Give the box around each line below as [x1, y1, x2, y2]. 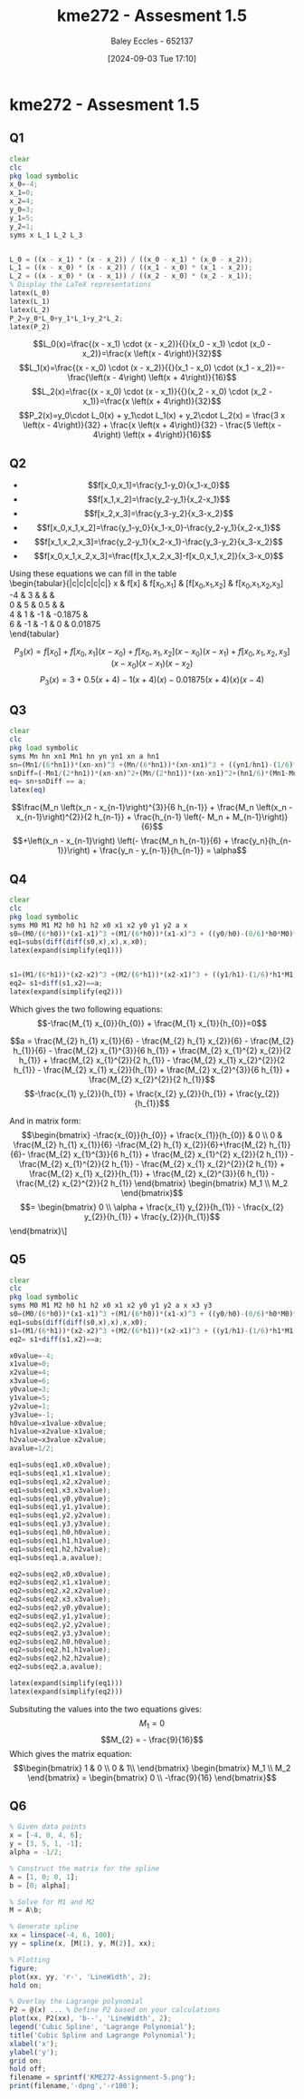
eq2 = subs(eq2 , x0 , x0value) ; [9, 1569, 111, 1579]
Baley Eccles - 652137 [110, 35, 194, 46]
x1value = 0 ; [9, 1359, 51, 1368]
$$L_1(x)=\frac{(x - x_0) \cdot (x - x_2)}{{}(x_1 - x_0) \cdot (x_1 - [19, 362, 255, 373]
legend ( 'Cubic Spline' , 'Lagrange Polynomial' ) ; [9, 2023, 196, 2032]
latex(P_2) [9, 322, 51, 331]
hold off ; [9, 2065, 47, 2074]
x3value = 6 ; [9, 1377, 51, 1386]
